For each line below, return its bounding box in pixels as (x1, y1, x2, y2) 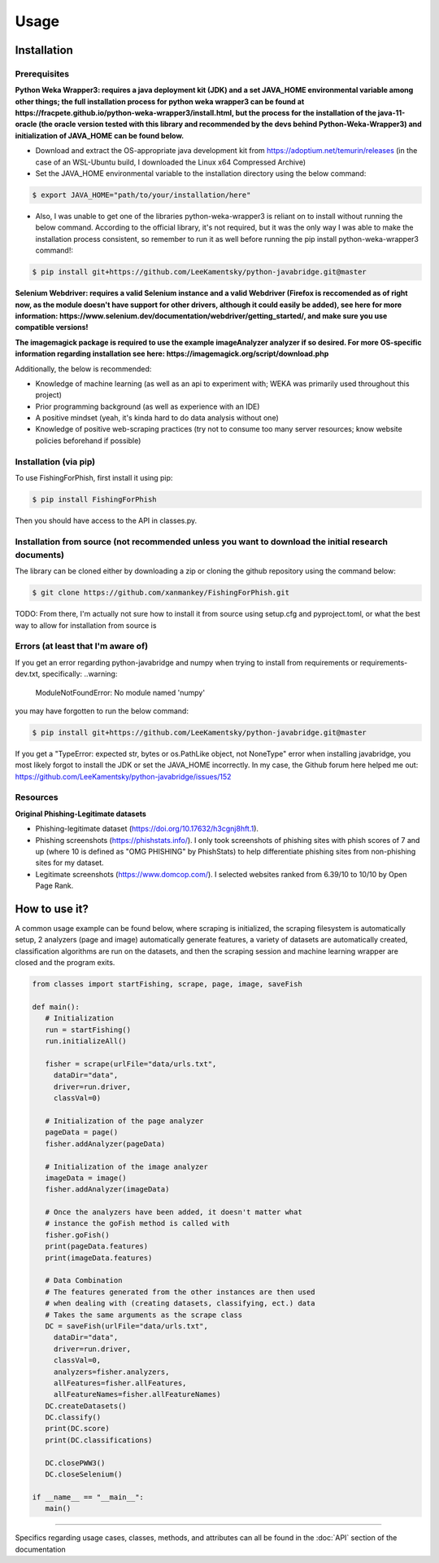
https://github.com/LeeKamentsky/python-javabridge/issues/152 (15, 771, 232, 781)
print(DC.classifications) (45, 1435, 153, 1445)
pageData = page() (45, 1128, 119, 1137)
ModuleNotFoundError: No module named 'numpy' (35, 687, 206, 697)
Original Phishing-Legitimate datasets (15, 809, 146, 819)
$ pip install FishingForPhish (32, 494, 158, 504)
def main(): (32, 1003, 80, 1012)
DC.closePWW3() (45, 1458, 106, 1468)
